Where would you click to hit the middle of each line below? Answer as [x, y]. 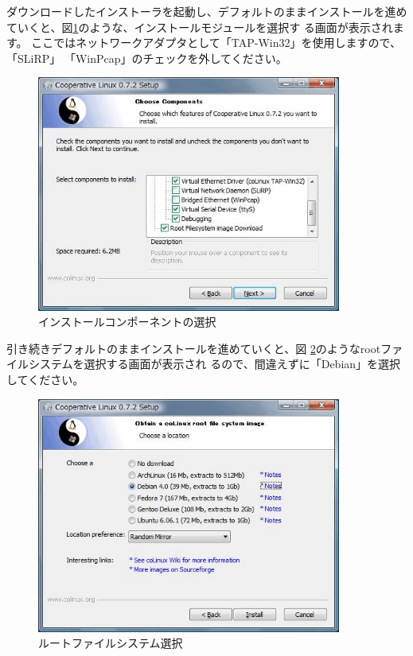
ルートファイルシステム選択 [111, 643]
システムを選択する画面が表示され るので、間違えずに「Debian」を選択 [214, 364]
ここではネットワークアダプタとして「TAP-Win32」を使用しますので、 [216, 43]
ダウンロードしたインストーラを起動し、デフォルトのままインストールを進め [207, 11]
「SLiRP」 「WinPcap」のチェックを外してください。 [147, 58]
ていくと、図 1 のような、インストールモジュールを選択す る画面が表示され [200, 27]
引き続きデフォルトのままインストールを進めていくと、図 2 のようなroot [194, 348]
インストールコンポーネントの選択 [127, 322]
